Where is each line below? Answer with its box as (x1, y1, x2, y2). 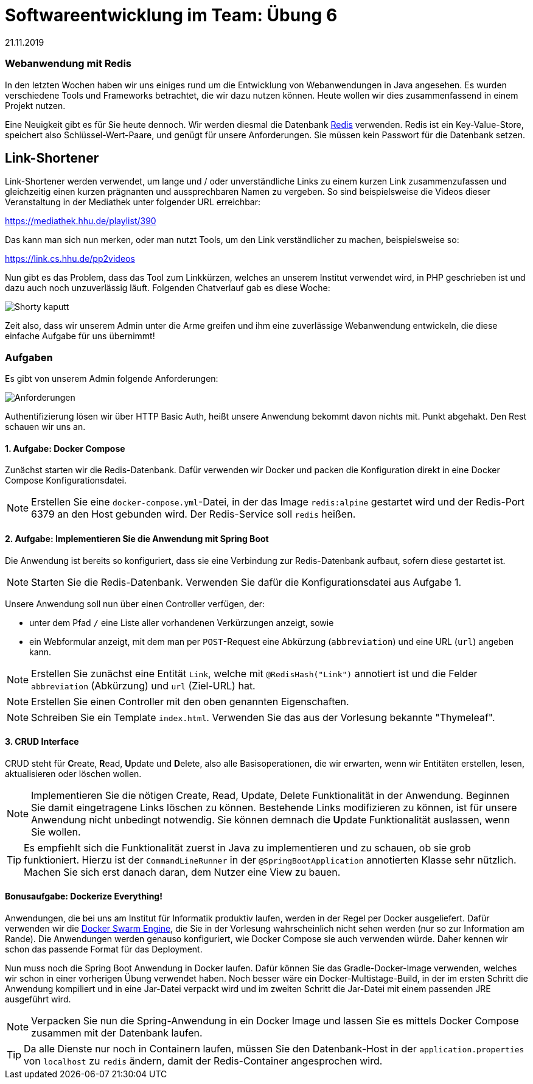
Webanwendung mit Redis (5, 57, 131, 70)
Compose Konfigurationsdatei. (5, 475, 127, 486)
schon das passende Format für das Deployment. (5, 943, 203, 954)
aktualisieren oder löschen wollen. (5, 768, 142, 779)
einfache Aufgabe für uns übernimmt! (5, 331, 155, 342)
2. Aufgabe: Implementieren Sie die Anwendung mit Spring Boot (5, 533, 269, 544)
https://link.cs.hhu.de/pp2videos (5, 253, 135, 264)
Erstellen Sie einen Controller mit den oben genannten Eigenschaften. (31, 695, 349, 708)
